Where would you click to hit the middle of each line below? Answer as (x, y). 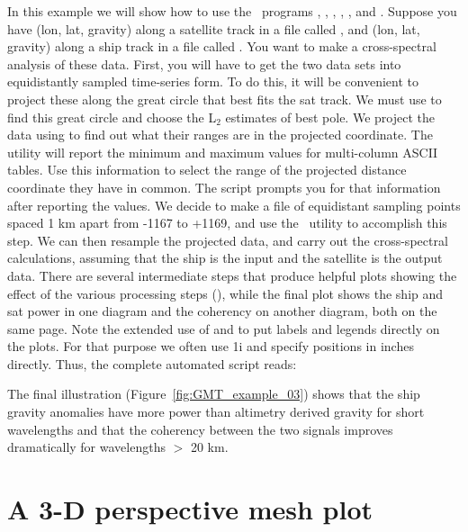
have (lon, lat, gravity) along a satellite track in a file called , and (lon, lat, (214, 28)
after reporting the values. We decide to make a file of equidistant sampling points (234, 205)
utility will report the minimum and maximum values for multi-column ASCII (223, 152)
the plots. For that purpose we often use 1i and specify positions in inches (211, 346)
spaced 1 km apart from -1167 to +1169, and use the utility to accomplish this (227, 223)
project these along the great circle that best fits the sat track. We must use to (225, 99)
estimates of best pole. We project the (330, 117)
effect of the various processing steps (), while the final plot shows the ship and (225, 293)
